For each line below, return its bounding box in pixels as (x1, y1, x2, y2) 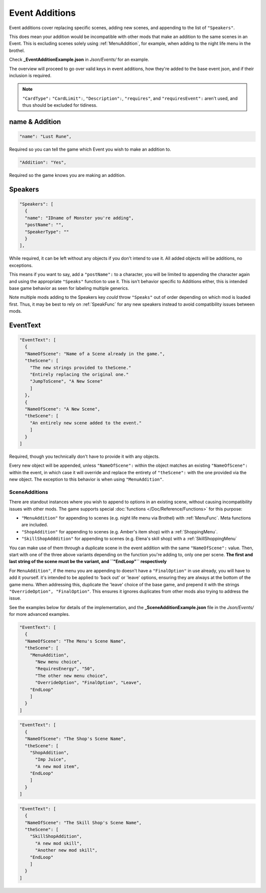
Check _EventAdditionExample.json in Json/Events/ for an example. (9, 57, 150, 63)
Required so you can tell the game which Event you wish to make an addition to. (9, 146, 171, 153)
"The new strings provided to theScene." (30, 365, 132, 370)
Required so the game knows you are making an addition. (9, 172, 126, 178)
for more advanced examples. (9, 611, 70, 617)
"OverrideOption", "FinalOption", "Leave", (35, 680, 142, 686)
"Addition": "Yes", (19, 160, 66, 165)
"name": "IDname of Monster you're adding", (25, 215, 134, 221)
